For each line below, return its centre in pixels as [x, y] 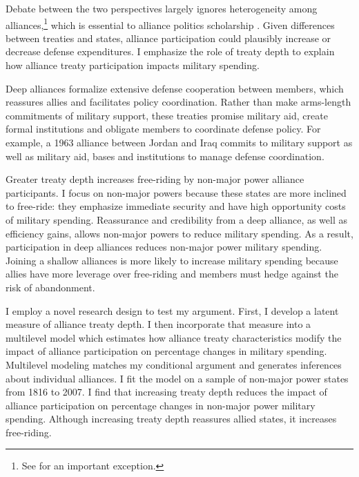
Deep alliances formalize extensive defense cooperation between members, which [175, 88]
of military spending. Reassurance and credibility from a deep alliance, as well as [177, 219]
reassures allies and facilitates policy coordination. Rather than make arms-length [178, 102]
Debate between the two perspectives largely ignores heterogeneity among [162, 8]
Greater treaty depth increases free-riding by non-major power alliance [155, 179]
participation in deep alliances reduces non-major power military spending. [164, 247]
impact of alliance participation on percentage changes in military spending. [166, 351]
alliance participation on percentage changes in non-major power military [161, 405]
